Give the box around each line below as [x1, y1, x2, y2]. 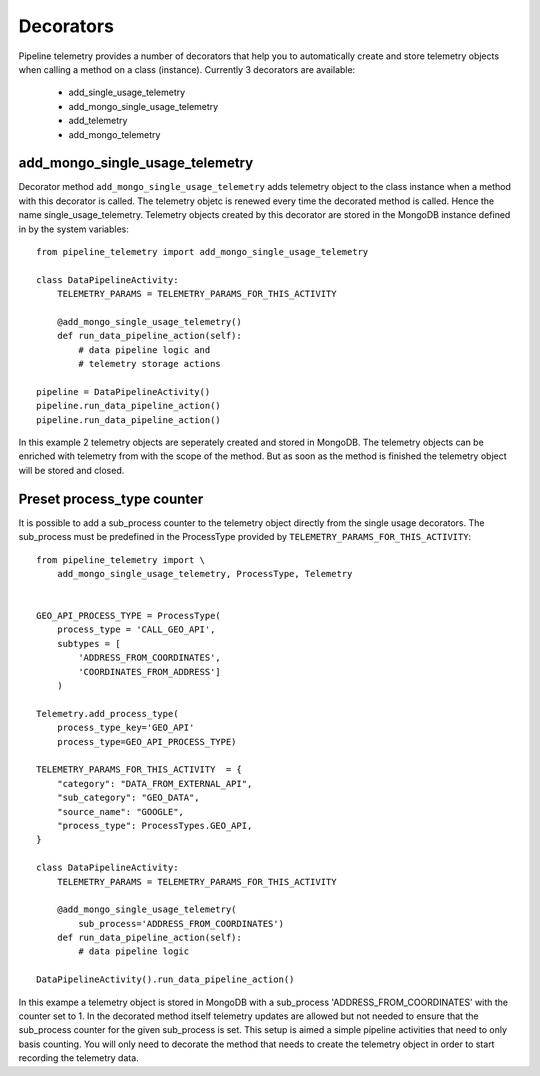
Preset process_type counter [18, 490, 204, 507]
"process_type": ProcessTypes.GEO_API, [56, 820, 253, 831]
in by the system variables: [18, 223, 129, 235]
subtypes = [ [56, 638, 121, 649]
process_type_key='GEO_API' [56, 722, 195, 734]
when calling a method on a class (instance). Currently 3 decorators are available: [18, 63, 356, 75]
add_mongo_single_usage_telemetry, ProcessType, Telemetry [56, 568, 353, 579]
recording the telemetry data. [18, 1052, 139, 1064]
